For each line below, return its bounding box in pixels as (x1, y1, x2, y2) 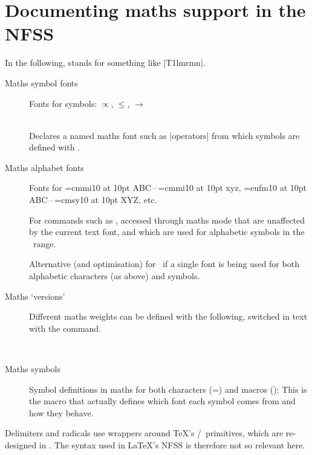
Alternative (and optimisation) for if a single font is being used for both (29, 257, 299, 270)
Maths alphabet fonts (5, 161, 84, 173)
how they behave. (29, 406, 94, 419)
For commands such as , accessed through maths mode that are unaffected (29, 213, 305, 226)
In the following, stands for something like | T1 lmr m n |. (5, 56, 206, 69)
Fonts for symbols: (29, 97, 97, 109)
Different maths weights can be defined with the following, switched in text (29, 310, 308, 323)
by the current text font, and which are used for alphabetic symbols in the (29, 225, 305, 238)
